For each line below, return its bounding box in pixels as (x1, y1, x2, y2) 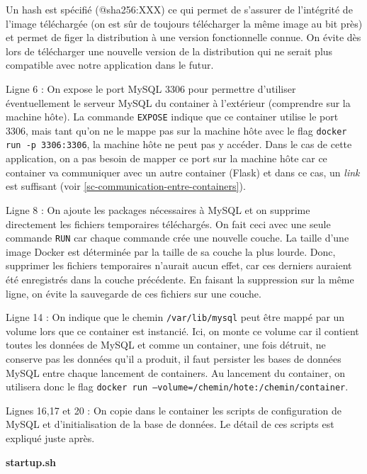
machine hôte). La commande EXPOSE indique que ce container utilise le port (6, 109, 339, 124)
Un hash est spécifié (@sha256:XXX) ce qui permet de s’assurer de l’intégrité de (6, 2, 353, 16)
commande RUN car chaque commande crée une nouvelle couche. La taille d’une (6, 230, 349, 245)
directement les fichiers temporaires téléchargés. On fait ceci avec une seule (6, 216, 331, 231)
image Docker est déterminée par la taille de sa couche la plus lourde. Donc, (6, 244, 336, 259)
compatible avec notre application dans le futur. (6, 57, 214, 72)
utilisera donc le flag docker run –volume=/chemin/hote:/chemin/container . (6, 379, 349, 394)
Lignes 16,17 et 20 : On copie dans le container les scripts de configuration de (6, 402, 341, 417)
